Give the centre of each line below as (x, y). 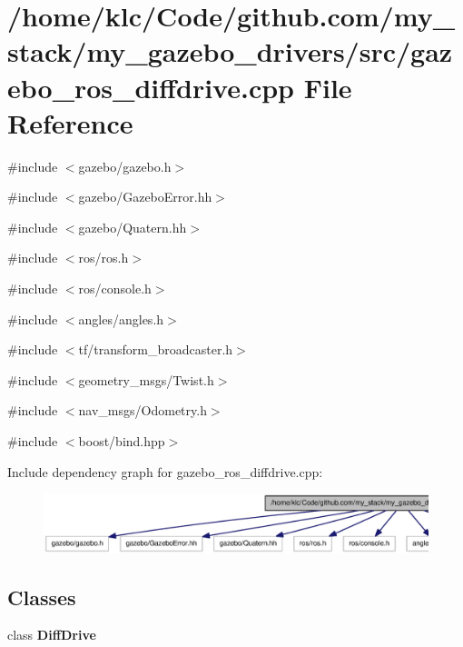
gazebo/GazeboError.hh (145, 197)
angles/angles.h (121, 319)
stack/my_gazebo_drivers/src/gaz (230, 51)
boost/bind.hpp (122, 441)
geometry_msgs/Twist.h (146, 379)
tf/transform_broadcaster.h (156, 349)
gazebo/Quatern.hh (133, 227)
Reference (70, 122)
